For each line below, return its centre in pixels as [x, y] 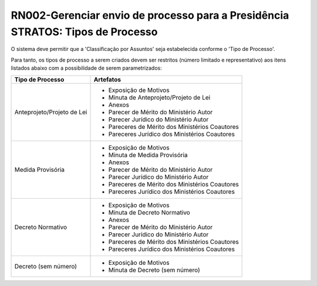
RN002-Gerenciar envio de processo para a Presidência [150, 15]
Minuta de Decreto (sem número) [154, 270]
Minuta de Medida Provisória [148, 155]
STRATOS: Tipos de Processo [84, 32]
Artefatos [107, 79]
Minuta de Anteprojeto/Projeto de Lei [159, 97]
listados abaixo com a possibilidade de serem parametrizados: [86, 68]
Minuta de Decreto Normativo [149, 212]
